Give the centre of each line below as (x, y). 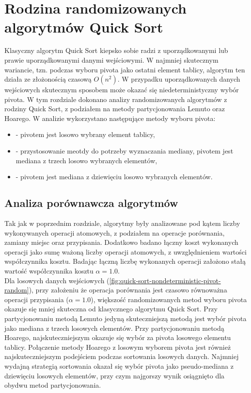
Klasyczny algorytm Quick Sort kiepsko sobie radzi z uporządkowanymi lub (116, 50)
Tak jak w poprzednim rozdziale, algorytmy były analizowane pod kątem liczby (122, 223)
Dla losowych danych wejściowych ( (57, 280)
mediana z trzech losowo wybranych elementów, (86, 160)
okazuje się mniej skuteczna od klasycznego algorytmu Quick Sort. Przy (111, 309)
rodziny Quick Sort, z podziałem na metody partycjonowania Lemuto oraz (115, 109)
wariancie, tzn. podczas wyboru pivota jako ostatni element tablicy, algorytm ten (125, 69)
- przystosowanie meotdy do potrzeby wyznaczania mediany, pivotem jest (125, 151)
